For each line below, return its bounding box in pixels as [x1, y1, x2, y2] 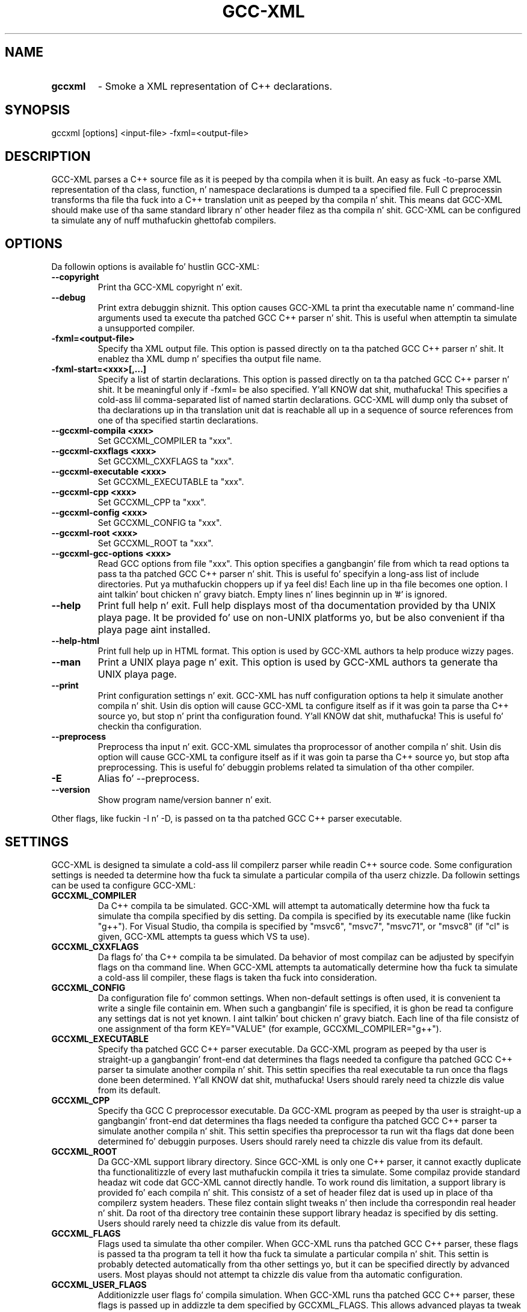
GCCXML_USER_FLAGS [51, 1279, 147, 1290]
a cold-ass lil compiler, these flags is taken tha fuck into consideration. [97, 972, 377, 982]
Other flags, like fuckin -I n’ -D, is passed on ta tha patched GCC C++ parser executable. [51, 813, 402, 824]
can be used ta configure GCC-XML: [51, 879, 196, 890]
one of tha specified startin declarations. [97, 415, 259, 426]
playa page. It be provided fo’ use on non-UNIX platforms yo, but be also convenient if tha [97, 611, 505, 624]
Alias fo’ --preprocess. [97, 772, 200, 785]
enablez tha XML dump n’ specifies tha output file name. [97, 354, 322, 364]
